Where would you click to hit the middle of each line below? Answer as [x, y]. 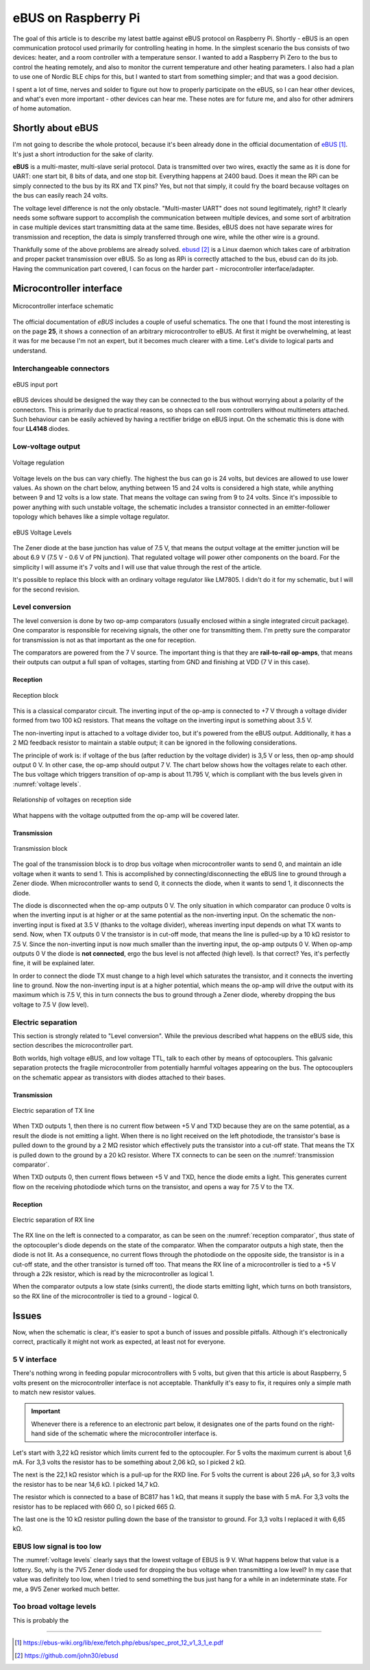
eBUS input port [35, 384]
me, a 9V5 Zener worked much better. [66, 1589]
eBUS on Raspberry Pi [76, 18]
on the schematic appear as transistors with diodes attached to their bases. [119, 1077]
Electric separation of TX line [54, 1110]
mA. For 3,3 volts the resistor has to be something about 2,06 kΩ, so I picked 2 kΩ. [129, 1462]
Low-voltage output [47, 447]
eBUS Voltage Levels [42, 532]
